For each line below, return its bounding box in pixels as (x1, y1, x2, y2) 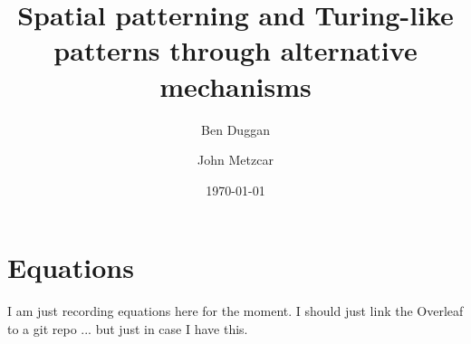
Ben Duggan (201, 119, 270, 139)
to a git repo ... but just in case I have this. (7, 319, 248, 338)
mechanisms (159, 67, 312, 104)
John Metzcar (197, 150, 274, 169)
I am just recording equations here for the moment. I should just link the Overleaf (7, 301, 464, 320)
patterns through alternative (53, 32, 418, 69)
